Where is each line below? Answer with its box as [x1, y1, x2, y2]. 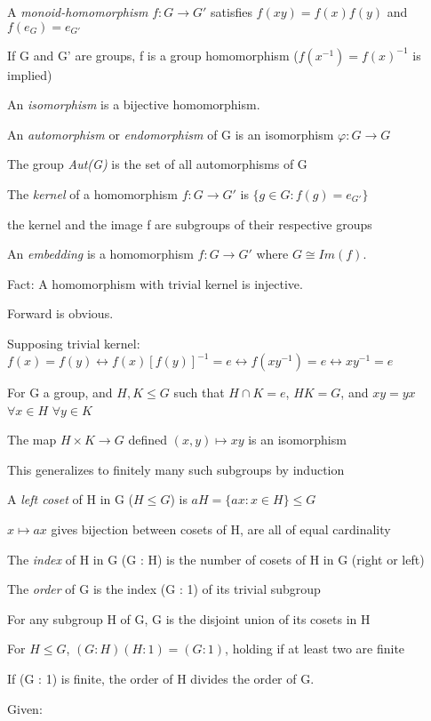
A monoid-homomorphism [7, 3, 148, 20]
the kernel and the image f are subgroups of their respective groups [7, 214, 372, 233]
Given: [7, 699, 43, 717]
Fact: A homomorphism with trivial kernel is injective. [7, 274, 303, 292]
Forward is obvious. [7, 304, 114, 323]
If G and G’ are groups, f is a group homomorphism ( [7, 45, 299, 64]
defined [128, 430, 167, 449]
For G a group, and [7, 383, 113, 402]
